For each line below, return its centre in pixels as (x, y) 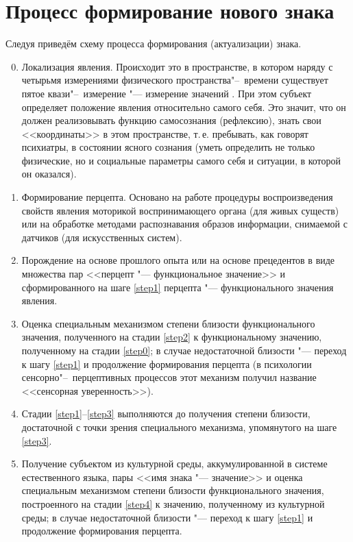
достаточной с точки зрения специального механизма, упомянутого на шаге (179, 427)
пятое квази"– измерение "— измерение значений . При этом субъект (167, 93)
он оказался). (49, 174)
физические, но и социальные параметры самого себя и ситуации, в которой (181, 160)
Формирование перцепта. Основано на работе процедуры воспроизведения (177, 197)
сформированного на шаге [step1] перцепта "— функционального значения (178, 287)
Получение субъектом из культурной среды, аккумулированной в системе (174, 464)
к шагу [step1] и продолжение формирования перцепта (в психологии (167, 364)
